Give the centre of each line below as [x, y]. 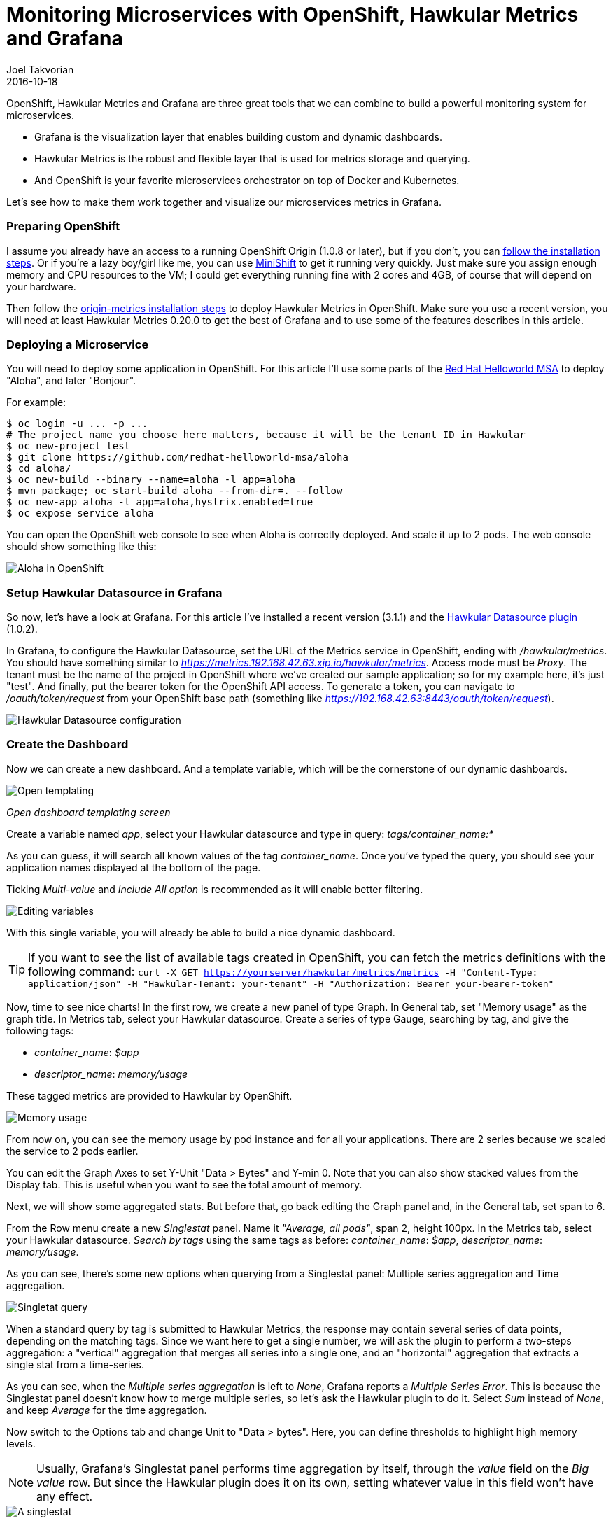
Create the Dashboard [68, 744]
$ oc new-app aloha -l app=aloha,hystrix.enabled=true [160, 502]
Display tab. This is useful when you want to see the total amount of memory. [184, 1184]
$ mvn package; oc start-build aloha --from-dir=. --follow [175, 491]
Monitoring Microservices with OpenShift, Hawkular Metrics [293, 15]
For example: [36, 402]
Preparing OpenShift [63, 226]
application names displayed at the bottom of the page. [134, 867]
